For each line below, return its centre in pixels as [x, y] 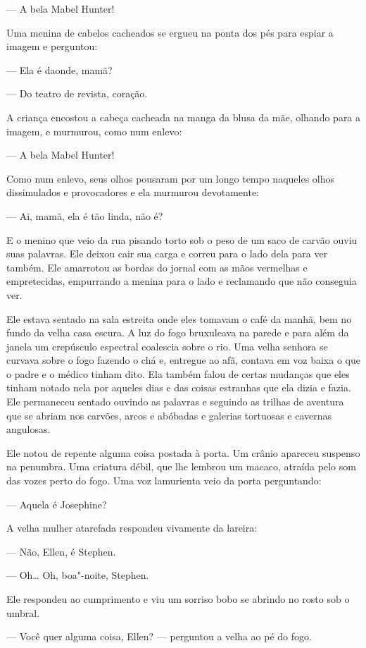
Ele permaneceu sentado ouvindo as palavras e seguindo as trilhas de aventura [175, 402]
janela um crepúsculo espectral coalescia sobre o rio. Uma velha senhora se [167, 346]
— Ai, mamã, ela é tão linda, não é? [85, 215]
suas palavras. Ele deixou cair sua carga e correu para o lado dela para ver [167, 253]
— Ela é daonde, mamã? [59, 69]
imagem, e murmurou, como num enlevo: [94, 131]
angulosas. [29, 429]
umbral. [23, 612]
